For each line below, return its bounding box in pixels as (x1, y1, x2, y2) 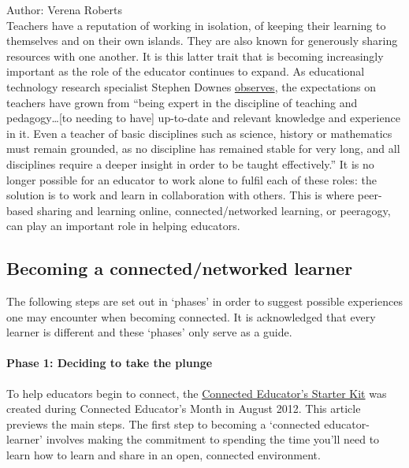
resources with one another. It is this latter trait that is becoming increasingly (6, 47, 384, 64)
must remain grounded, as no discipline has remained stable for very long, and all (6, 140, 400, 157)
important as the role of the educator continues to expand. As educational (6, 63, 365, 80)
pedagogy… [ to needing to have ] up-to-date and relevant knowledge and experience (6, 110, 400, 126)
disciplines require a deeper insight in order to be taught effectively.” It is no (6, 155, 374, 172)
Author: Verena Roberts (6, 2, 123, 17)
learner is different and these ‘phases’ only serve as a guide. (6, 324, 292, 340)
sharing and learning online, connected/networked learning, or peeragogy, (36, 202, 391, 218)
